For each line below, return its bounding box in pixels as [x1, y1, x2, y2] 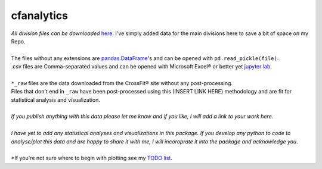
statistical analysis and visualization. [11, 96, 101, 104]
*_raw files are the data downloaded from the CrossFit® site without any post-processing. [11, 79, 233, 86]
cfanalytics [11, 9, 69, 22]
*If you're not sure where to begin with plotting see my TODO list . [11, 155, 172, 162]
